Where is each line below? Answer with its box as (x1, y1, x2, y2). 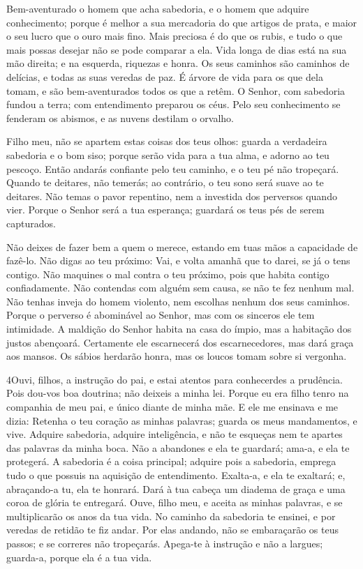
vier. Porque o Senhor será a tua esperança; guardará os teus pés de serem (6, 202, 325, 217)
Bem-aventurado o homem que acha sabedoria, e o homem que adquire (6, 1, 309, 15)
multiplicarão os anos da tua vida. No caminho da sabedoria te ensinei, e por (6, 508, 336, 523)
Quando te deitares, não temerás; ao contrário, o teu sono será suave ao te (6, 175, 324, 190)
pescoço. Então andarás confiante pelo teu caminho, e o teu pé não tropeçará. (6, 161, 339, 176)
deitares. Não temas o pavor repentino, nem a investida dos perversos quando (6, 188, 337, 203)
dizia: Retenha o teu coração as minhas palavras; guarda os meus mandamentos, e (6, 413, 357, 427)
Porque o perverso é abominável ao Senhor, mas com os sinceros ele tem (6, 308, 315, 322)
